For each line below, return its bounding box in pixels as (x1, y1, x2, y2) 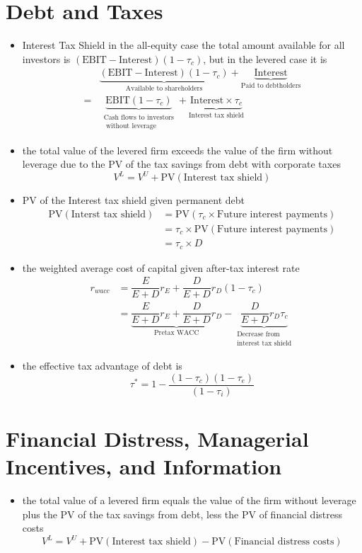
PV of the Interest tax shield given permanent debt (22, 193, 245, 207)
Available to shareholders (125, 85, 203, 93)
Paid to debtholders (240, 82, 301, 90)
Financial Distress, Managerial (6, 424, 309, 453)
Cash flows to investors (103, 113, 174, 121)
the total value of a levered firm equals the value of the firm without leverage (22, 493, 356, 508)
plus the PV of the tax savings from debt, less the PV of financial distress (22, 506, 342, 521)
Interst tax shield (71, 209, 146, 220)
